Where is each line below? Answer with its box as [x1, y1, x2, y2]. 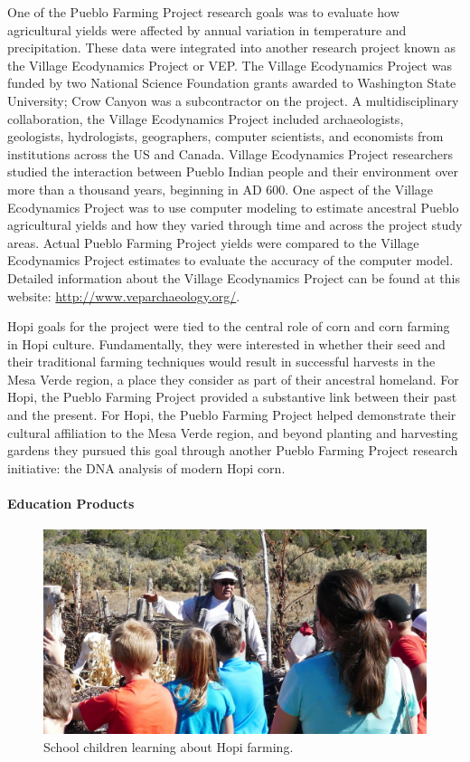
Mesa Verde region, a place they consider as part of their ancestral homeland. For [7, 369, 459, 388]
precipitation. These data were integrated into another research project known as [7, 38, 456, 57]
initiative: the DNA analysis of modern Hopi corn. [7, 458, 286, 477]
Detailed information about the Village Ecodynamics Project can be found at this [7, 268, 460, 287]
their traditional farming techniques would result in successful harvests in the [7, 352, 436, 371]
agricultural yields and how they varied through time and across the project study [7, 215, 463, 234]
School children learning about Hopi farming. [43, 737, 294, 756]
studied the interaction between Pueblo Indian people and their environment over [7, 162, 459, 181]
